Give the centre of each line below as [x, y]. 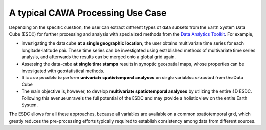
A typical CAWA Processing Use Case [88, 13]
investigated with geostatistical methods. [63, 71]
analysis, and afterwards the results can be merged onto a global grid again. [99, 57]
